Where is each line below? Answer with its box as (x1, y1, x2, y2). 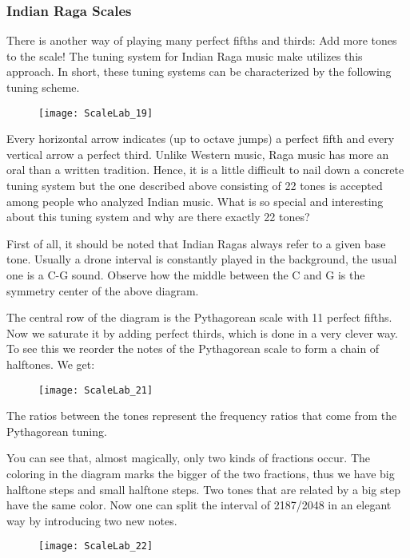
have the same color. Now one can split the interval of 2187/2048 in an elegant (6, 497, 392, 513)
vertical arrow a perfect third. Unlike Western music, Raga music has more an (6, 145, 389, 162)
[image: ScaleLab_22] (38, 540, 153, 552)
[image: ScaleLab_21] (38, 384, 153, 396)
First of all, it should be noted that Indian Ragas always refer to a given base (6, 235, 386, 251)
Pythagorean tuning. (6, 422, 107, 439)
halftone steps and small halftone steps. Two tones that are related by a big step (6, 481, 400, 497)
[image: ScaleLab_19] (38, 107, 153, 119)
